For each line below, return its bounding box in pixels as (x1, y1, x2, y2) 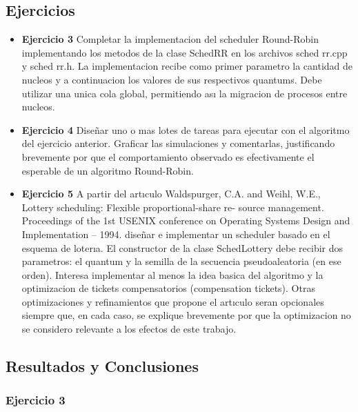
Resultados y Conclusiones (6, 355, 199, 377)
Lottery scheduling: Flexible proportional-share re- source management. (21, 199, 324, 214)
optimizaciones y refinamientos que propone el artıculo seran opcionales (21, 294, 324, 308)
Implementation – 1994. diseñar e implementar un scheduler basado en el (21, 226, 330, 241)
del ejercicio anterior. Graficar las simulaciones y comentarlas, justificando (21, 136, 335, 150)
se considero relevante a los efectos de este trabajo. (21, 322, 237, 336)
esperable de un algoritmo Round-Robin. (21, 163, 194, 177)
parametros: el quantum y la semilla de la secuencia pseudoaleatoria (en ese (21, 254, 341, 268)
